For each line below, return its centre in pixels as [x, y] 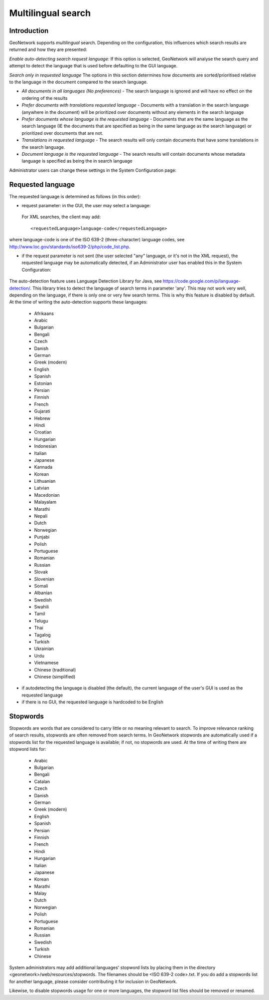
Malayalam [45, 502]
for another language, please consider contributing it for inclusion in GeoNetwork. [93, 982]
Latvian [42, 488]
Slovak [41, 572]
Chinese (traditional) [55, 669]
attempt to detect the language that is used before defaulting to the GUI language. [93, 66]
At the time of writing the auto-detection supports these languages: [78, 302]
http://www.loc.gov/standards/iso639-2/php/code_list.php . [70, 247]
